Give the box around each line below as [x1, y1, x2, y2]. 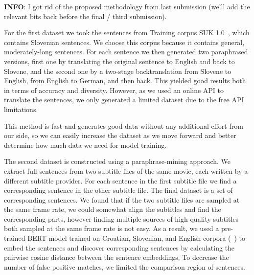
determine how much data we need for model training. [4, 139, 167, 150]
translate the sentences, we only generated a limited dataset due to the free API [4, 94, 244, 105]
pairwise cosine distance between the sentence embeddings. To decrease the [4, 252, 229, 262]
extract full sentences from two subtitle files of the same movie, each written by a [4, 165, 248, 176]
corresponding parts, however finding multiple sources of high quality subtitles [4, 213, 239, 224]
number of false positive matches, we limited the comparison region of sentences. [4, 261, 245, 272]
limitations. [4, 104, 38, 114]
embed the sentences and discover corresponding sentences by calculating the [4, 242, 235, 252]
